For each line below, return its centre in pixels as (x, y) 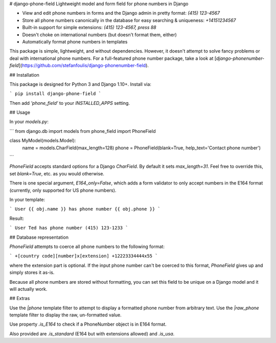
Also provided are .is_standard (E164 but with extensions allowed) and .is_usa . (92, 334)
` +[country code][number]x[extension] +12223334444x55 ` (84, 256)
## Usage (20, 112)
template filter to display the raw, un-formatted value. (66, 315)
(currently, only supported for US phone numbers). (63, 190)
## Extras (20, 299)
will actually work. (28, 289)
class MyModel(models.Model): (43, 141)
